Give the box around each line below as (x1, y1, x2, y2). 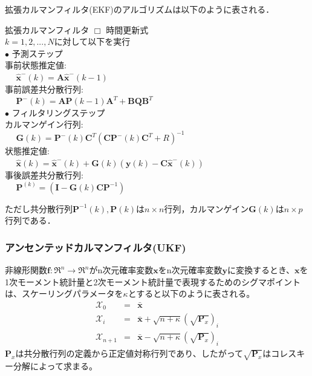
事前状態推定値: (5, 59, 67, 71)
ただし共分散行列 (5, 202, 73, 215)
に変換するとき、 (227, 264, 295, 276)
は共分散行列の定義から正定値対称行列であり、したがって (15, 346, 244, 359)
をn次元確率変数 (158, 264, 223, 276)
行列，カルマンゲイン (164, 202, 249, 215)
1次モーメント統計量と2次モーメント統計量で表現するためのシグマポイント (5, 275, 301, 288)
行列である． (5, 214, 56, 227)
